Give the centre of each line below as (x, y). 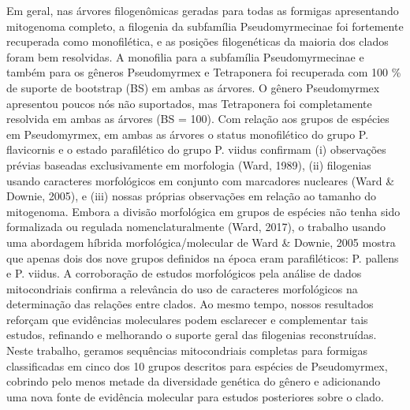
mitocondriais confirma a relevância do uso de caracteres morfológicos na (182, 288)
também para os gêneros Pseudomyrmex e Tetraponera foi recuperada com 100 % (204, 72)
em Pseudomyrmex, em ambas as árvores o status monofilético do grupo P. (188, 134)
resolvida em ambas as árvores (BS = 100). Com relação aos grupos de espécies (198, 119)
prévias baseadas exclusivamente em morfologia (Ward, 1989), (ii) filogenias (189, 164)
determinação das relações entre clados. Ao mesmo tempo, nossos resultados (190, 304)
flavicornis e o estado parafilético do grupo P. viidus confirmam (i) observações (196, 149)
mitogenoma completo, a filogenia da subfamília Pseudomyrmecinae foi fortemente (205, 26)
